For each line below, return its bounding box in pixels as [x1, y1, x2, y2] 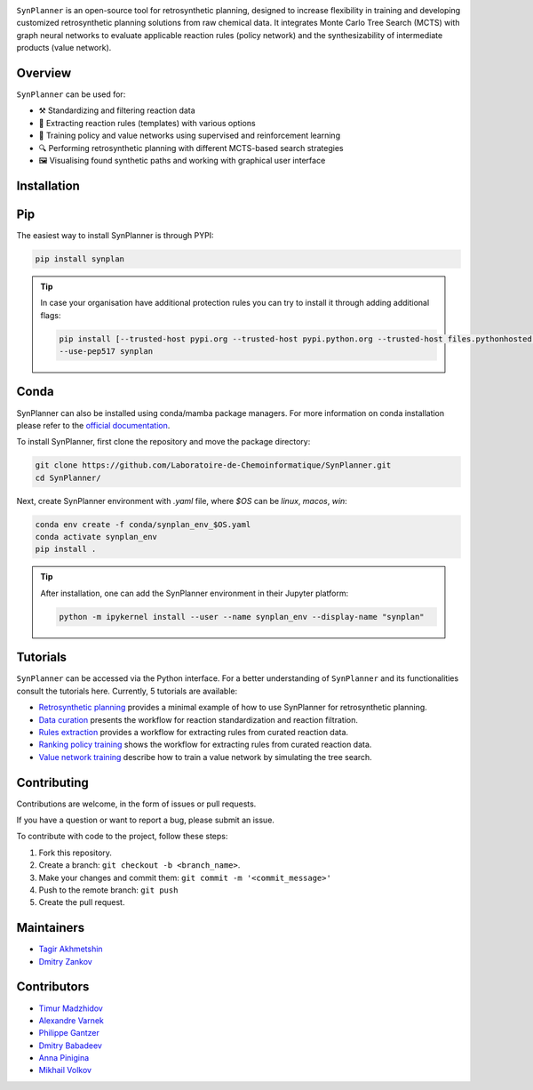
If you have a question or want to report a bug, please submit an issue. [16, 814, 275, 825]
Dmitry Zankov [38, 956, 92, 966]
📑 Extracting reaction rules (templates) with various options [38, 117, 257, 128]
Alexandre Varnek [38, 1014, 104, 1026]
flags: [40, 309, 61, 320]
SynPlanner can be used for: [16, 89, 126, 100]
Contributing [16, 774, 89, 790]
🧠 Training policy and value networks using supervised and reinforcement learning [38, 130, 341, 141]
